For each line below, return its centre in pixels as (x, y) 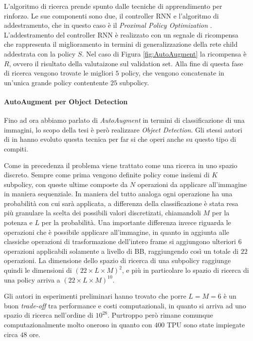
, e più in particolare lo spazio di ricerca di (185, 270)
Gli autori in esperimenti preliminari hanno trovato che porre (95, 296)
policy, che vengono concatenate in (173, 73)
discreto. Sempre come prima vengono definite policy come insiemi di (107, 175)
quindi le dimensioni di (38, 270)
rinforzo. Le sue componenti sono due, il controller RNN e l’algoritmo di (111, 15)
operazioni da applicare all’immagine (192, 184)
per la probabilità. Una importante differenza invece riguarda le (136, 222)
